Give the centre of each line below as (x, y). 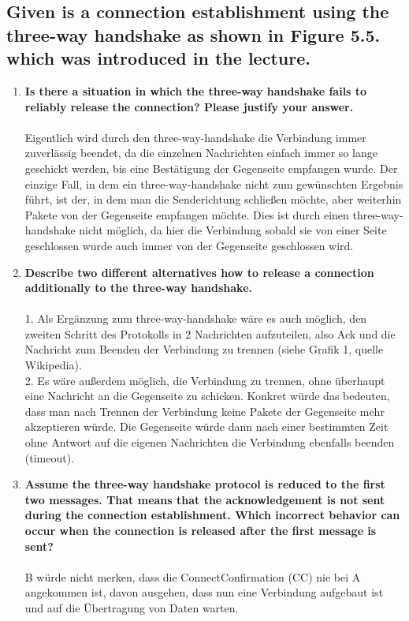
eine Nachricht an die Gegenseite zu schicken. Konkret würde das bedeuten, (207, 396)
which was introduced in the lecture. (158, 58)
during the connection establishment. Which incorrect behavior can (212, 515)
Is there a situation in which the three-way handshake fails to (196, 90)
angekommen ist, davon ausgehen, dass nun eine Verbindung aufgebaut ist (204, 592)
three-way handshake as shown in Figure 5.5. (193, 34)
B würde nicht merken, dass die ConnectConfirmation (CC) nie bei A (193, 576)
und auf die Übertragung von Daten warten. (132, 607)
